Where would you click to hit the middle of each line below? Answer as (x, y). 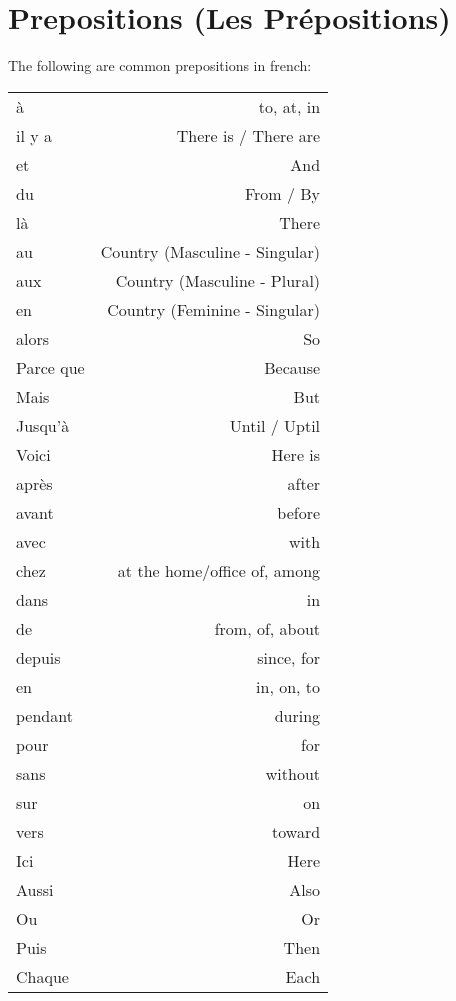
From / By (282, 193)
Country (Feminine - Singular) (214, 309)
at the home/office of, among (219, 570)
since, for (289, 657)
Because (292, 367)
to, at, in (289, 106)
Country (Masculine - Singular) (210, 251)
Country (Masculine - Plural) (218, 280)
